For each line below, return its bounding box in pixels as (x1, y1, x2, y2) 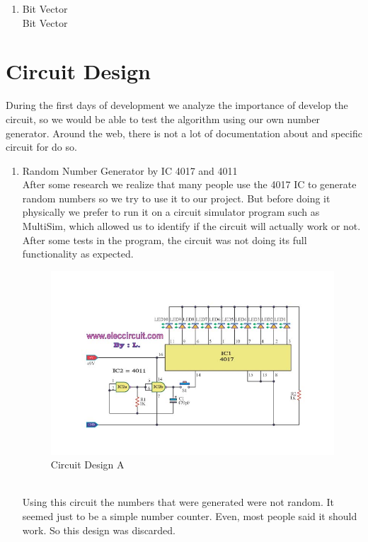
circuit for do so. (6, 139, 77, 154)
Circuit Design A (50, 457, 125, 472)
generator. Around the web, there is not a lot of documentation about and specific (6, 125, 362, 140)
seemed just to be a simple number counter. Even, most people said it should (22, 509, 357, 524)
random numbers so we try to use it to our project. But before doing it (22, 190, 330, 205)
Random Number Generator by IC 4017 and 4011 (22, 163, 238, 178)
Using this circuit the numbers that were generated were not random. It (22, 495, 335, 509)
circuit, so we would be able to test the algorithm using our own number (6, 111, 321, 126)
